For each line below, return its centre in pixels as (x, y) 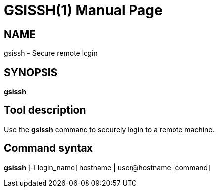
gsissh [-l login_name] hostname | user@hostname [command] (107, 167)
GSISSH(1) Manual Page (83, 10)
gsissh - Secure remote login (51, 53)
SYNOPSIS (31, 72)
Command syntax (48, 148)
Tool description (45, 110)
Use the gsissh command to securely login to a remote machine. (109, 129)
